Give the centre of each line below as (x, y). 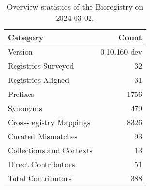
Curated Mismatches (43, 136)
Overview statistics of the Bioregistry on (75, 7)
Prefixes (21, 94)
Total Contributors (40, 178)
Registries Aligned (39, 80)
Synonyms (25, 108)
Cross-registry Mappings (49, 122)
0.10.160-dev (121, 52)
